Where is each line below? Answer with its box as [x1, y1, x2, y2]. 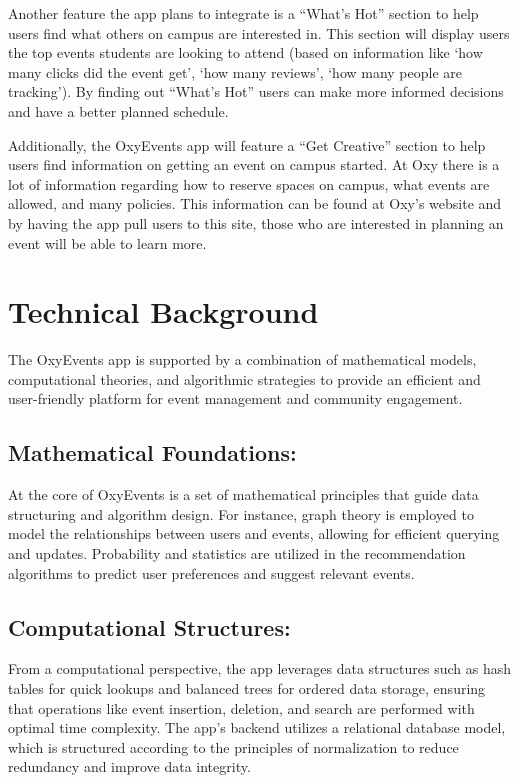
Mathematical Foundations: [8, 437, 297, 468]
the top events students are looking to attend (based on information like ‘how [8, 42, 483, 63]
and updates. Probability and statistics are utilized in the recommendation [8, 543, 466, 564]
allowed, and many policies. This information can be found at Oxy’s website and [8, 193, 502, 214]
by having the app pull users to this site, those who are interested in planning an [8, 212, 504, 233]
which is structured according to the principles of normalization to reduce [8, 736, 459, 757]
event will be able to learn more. [8, 232, 207, 253]
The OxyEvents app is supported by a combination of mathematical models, [8, 349, 477, 370]
